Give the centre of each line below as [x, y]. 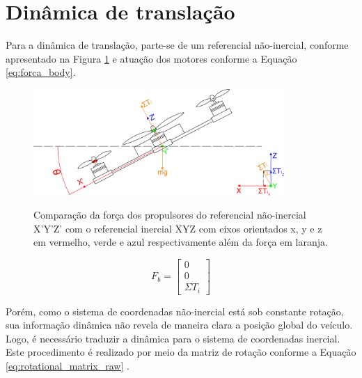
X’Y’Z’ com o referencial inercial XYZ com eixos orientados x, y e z [178, 228]
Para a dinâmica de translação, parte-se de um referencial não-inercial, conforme [177, 45]
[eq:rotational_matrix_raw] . [68, 365]
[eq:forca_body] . [41, 72]
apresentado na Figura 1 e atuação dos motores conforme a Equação [151, 58]
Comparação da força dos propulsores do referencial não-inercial [170, 215]
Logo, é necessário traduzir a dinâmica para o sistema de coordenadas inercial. [173, 338]
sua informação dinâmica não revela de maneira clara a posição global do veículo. [179, 325]
